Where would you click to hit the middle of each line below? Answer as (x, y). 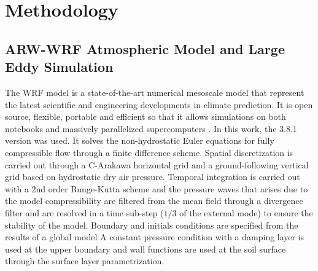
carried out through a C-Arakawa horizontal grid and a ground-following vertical (157, 164)
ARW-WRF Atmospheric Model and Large (145, 48)
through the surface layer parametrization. (85, 261)
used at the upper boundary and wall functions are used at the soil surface (145, 249)
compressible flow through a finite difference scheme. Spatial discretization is (149, 152)
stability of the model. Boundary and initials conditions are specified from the (152, 225)
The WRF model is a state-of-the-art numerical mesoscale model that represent (155, 92)
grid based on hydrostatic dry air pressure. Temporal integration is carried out (153, 177)
